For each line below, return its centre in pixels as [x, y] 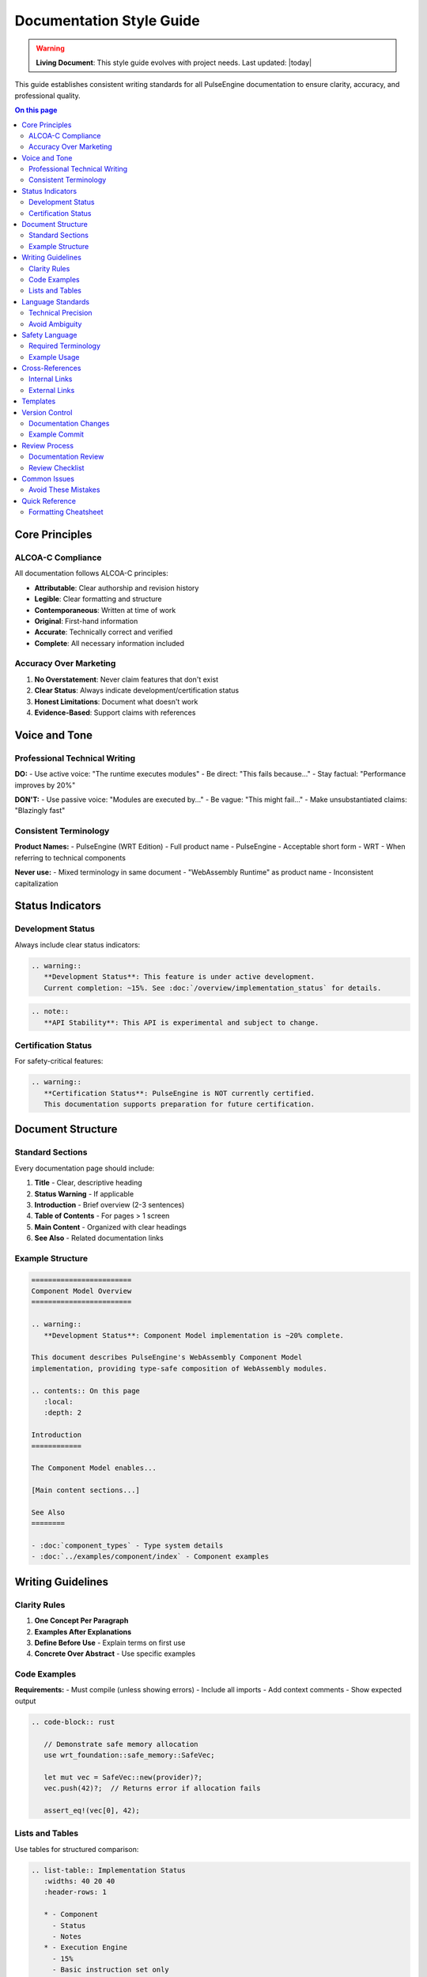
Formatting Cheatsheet [66, 512]
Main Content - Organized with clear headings [111, 1227]
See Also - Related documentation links [99, 1238]
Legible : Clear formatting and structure [98, 599]
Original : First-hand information [86, 621]
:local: [59, 1401]
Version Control [47, 412]
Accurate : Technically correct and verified [104, 632]
